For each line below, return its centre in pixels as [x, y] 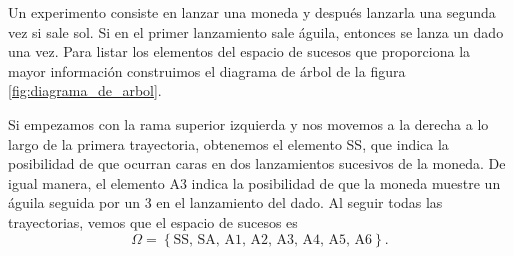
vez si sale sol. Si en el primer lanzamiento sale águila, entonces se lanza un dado [256, 31]
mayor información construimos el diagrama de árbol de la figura [207, 70]
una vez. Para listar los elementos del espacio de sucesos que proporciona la [239, 51]
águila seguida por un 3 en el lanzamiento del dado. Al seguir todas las [225, 202]
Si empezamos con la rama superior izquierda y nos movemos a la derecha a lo [248, 123]
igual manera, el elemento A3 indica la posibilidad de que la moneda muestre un [254, 182]
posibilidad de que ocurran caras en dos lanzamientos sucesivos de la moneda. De [257, 163]
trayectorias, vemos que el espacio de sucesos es [153, 221]
